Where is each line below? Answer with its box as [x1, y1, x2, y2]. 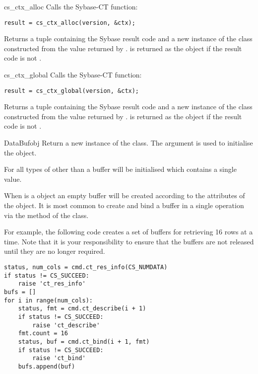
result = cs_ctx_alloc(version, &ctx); [4, 19, 135, 26]
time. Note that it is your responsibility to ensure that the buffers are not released [4, 236, 254, 246]
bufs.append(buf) [18, 363, 75, 370]
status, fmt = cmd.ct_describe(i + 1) [18, 305, 146, 312]
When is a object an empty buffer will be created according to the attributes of [4, 190, 245, 201]
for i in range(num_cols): [4, 297, 93, 304]
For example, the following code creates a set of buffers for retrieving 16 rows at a [4, 226, 253, 237]
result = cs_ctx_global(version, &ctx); [4, 87, 139, 94]
